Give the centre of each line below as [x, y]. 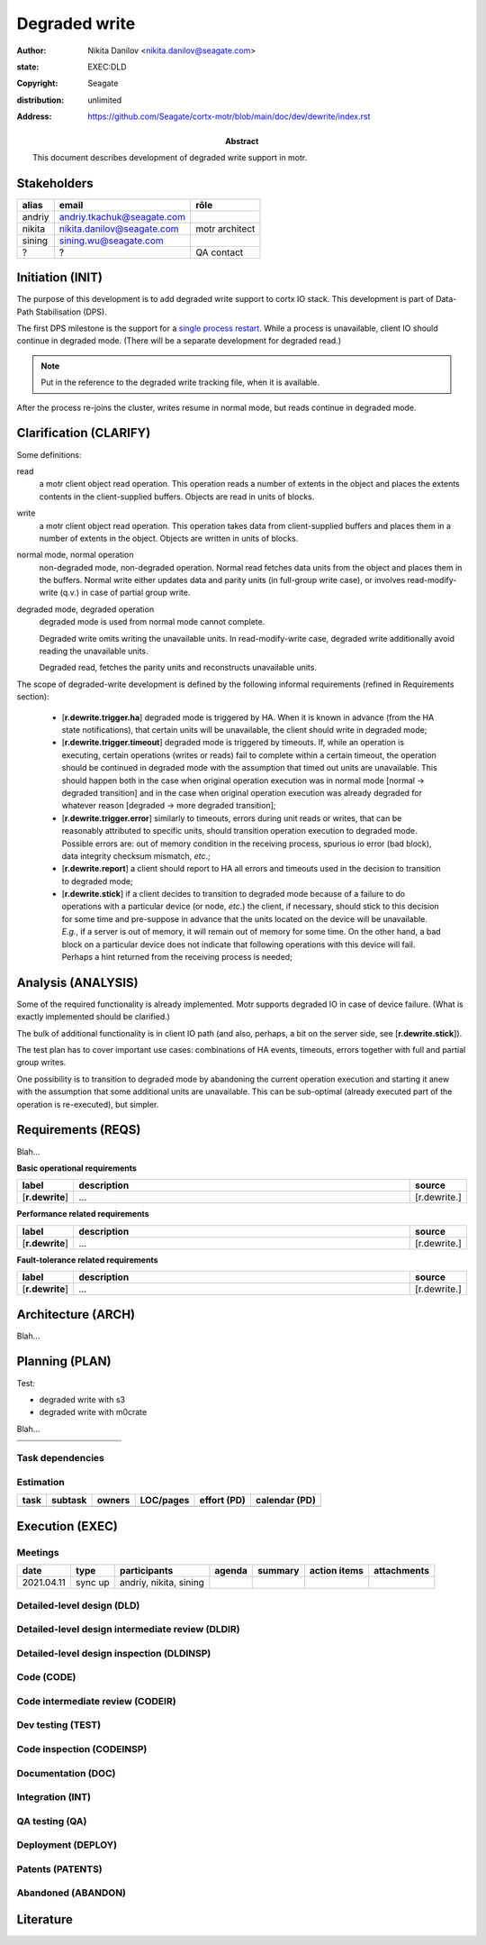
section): [33, 697]
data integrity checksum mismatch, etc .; [136, 855]
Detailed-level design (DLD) [78, 1605]
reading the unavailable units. [94, 651]
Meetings [38, 1552]
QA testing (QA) [52, 1821]
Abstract [242, 141]
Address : [34, 116]
